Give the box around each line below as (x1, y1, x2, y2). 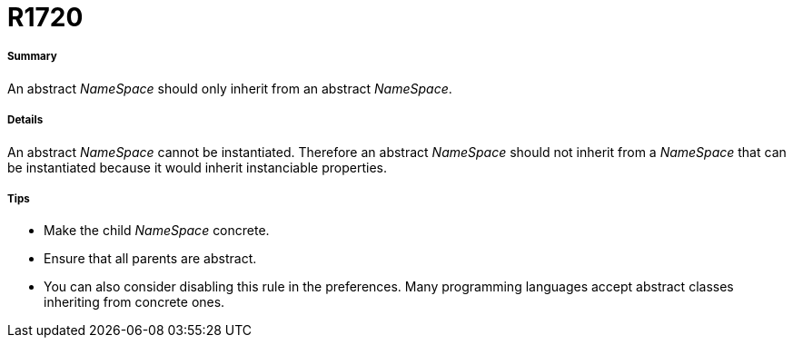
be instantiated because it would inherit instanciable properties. (7, 159, 387, 175)
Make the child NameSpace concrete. (44, 222, 270, 239)
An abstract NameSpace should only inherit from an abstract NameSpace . (7, 80, 452, 96)
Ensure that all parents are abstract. (44, 251, 257, 267)
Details (7, 113, 44, 127)
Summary (7, 50, 57, 64)
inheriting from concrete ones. (44, 294, 225, 310)
